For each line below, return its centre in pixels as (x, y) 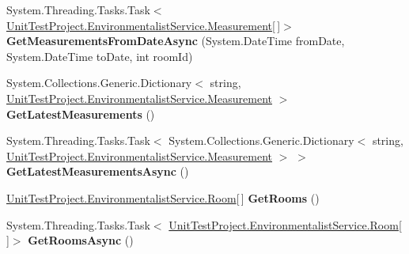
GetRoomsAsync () (81, 240)
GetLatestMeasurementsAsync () (98, 171)
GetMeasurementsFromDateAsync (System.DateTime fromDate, (176, 41)
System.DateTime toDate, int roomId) (100, 56)
